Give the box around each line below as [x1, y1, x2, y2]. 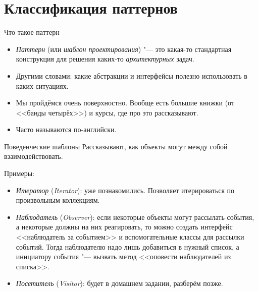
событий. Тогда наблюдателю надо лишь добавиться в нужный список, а [16, 241, 239, 252]
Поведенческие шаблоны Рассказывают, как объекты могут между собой [4, 141, 228, 151]
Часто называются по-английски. [16, 124, 117, 135]
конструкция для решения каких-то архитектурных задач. [16, 53, 194, 64]
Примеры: [4, 168, 34, 179]
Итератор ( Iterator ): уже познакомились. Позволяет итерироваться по [16, 185, 235, 195]
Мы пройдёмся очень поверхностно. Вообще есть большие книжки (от [16, 97, 235, 108]
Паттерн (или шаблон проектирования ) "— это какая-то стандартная [16, 43, 232, 54]
